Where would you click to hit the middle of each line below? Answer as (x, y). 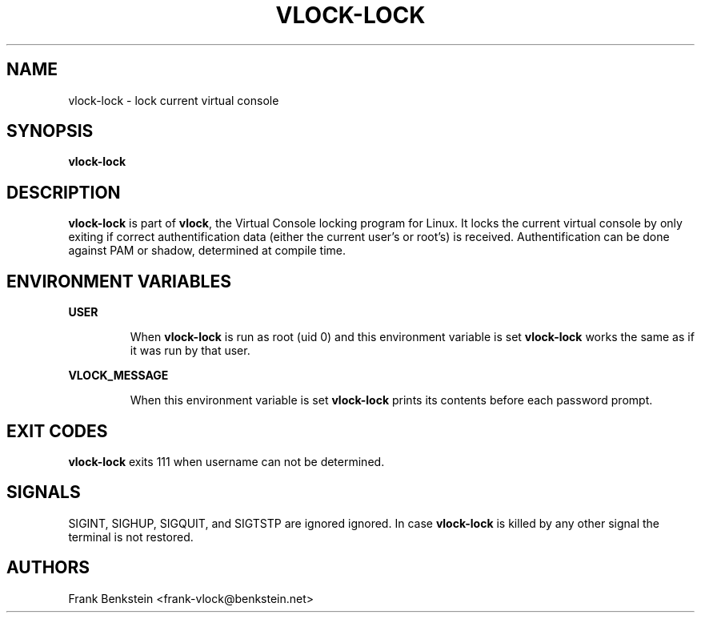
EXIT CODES (57, 431)
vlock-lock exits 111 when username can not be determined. (226, 461)
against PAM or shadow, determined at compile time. (207, 251)
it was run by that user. (190, 351)
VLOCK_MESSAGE (118, 376)
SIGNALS (44, 492)
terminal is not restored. (131, 537)
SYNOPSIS (50, 131)
